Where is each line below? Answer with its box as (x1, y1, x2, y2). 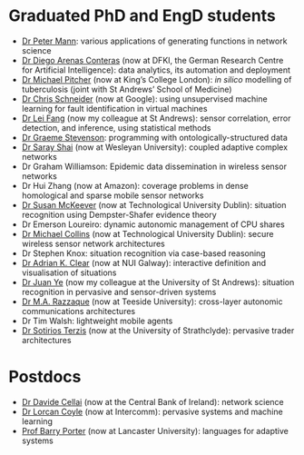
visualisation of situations (21, 267, 117, 278)
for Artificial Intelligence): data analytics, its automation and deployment (21, 64, 291, 75)
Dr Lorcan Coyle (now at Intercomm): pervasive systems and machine (21, 406, 283, 417)
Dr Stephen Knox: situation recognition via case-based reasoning (21, 247, 266, 259)
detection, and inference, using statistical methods (21, 122, 211, 133)
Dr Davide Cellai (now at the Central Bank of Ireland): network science (21, 396, 284, 407)
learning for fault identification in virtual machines (21, 103, 208, 114)
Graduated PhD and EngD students (8, 5, 276, 26)
